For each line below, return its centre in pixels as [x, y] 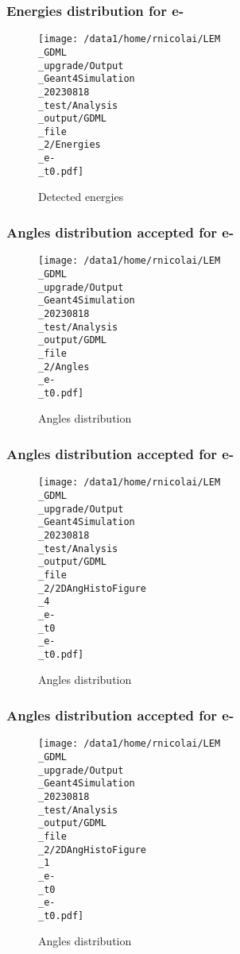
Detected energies [81, 197]
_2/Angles [64, 367]
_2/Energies [70, 145]
